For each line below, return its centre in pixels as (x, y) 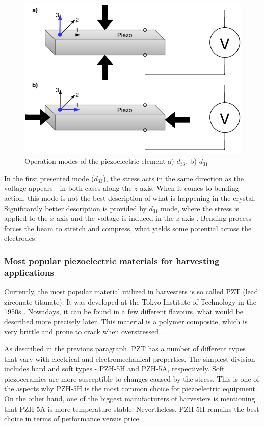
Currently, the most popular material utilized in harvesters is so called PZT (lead (131, 292)
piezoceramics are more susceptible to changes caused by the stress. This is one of (132, 378)
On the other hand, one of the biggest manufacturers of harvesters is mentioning (130, 398)
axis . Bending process (216, 218)
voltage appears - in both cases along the (68, 188)
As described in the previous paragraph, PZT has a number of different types (125, 348)
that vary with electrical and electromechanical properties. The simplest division (130, 358)
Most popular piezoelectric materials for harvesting (112, 260)
